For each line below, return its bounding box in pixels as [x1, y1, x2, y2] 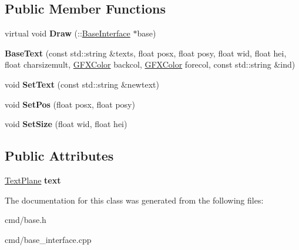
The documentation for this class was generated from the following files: [5, 194, 264, 206]
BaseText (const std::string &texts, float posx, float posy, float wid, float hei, [5, 46, 287, 59]
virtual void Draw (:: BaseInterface [5, 27, 130, 39]
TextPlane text [5, 174, 61, 186]
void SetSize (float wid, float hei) [5, 118, 127, 130]
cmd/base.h [5, 214, 46, 226]
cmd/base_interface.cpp [5, 233, 92, 245]
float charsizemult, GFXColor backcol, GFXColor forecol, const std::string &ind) [5, 58, 295, 71]
